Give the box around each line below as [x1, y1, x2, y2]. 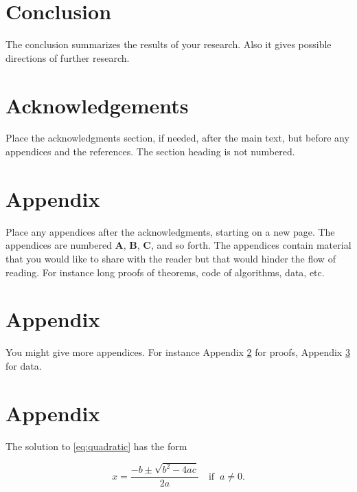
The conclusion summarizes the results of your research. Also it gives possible [5, 37, 332, 52]
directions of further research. [5, 50, 130, 65]
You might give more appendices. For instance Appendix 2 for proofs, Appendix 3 [5, 345, 350, 359]
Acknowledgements [5, 91, 189, 119]
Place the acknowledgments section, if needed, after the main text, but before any [5, 131, 349, 145]
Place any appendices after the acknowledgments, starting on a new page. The [5, 224, 335, 238]
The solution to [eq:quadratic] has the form [5, 438, 187, 453]
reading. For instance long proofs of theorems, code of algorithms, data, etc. [5, 265, 325, 279]
